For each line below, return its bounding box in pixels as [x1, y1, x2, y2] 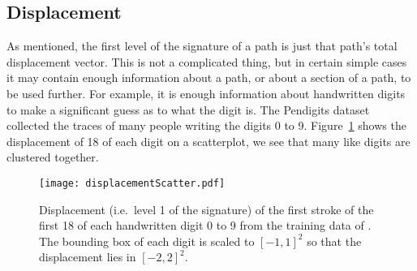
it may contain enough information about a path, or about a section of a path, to [6, 69, 411, 86]
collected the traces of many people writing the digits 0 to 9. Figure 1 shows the [6, 117, 406, 134]
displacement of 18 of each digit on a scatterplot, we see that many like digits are [6, 132, 411, 149]
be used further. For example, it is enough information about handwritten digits [6, 84, 406, 101]
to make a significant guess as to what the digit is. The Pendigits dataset [6, 101, 370, 118]
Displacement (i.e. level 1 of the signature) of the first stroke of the [39, 200, 374, 217]
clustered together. [6, 148, 99, 166]
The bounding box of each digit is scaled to [39, 232, 255, 249]
